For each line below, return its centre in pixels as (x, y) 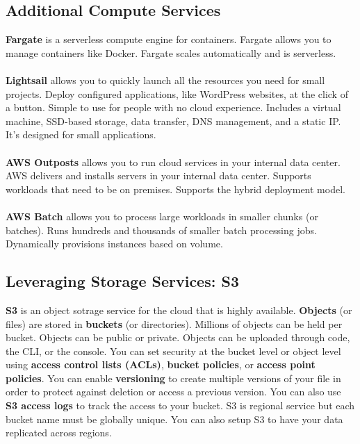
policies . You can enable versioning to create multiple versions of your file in (173, 378)
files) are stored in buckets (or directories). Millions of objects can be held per (174, 323)
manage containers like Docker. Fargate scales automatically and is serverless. (171, 52)
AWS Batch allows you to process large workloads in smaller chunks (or (162, 216)
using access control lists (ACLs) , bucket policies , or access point (161, 364)
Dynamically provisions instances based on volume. (114, 244)
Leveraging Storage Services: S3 (122, 281)
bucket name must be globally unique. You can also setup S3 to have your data (174, 419)
